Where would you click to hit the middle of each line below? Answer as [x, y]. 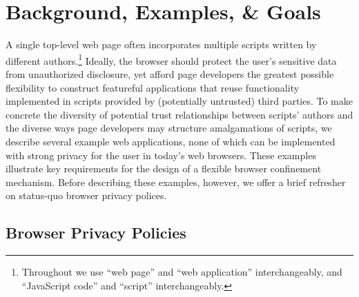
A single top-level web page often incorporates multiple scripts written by [161, 44]
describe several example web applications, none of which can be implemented [171, 141]
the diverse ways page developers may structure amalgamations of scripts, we [169, 128]
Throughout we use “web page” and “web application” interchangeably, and [182, 272]
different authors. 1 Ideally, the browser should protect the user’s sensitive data [171, 59]
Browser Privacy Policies [96, 233]
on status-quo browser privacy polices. [86, 195]
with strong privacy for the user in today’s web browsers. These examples [161, 155]
